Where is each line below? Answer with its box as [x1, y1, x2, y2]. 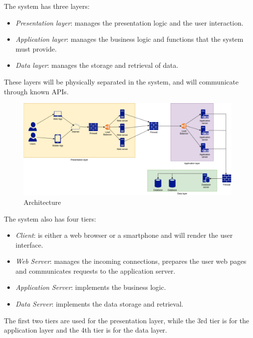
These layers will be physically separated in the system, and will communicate [4, 76, 239, 86]
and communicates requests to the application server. [15, 265, 176, 276]
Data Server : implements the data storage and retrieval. [15, 299, 183, 309]
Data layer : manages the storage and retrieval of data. [15, 60, 178, 70]
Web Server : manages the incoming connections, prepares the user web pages [15, 256, 247, 266]
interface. [15, 239, 43, 250]
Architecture [24, 197, 61, 207]
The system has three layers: [4, 1, 90, 11]
